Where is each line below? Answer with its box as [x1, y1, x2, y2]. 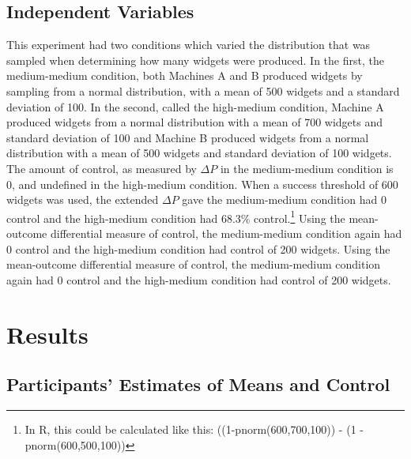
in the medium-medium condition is [220, 160, 394, 176]
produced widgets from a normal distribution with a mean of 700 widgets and [6, 114, 383, 130]
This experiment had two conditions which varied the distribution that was [6, 36, 371, 53]
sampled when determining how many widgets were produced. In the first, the [6, 51, 384, 68]
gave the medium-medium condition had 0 [182, 191, 386, 208]
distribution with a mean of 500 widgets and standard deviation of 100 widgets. [6, 145, 392, 161]
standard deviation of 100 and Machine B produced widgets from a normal [6, 129, 369, 145]
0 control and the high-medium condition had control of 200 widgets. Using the [6, 240, 390, 257]
